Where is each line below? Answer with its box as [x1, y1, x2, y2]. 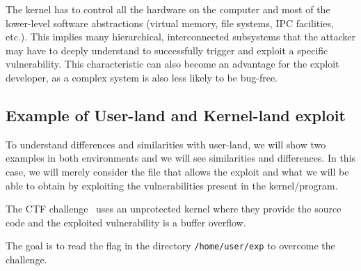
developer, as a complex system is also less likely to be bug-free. [6, 70, 278, 84]
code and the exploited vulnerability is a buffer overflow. [6, 215, 246, 229]
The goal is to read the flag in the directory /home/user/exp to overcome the [6, 238, 335, 253]
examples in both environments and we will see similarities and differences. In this [6, 150, 356, 165]
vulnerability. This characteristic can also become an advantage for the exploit [6, 56, 339, 71]
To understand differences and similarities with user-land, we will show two [6, 137, 326, 151]
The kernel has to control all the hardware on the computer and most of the [6, 2, 330, 16]
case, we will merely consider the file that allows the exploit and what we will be [6, 164, 349, 178]
